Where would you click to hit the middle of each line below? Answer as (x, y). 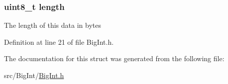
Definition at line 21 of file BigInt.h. (59, 42)
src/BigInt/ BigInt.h (34, 75)
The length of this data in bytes (53, 25)
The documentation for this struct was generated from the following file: (114, 58)
